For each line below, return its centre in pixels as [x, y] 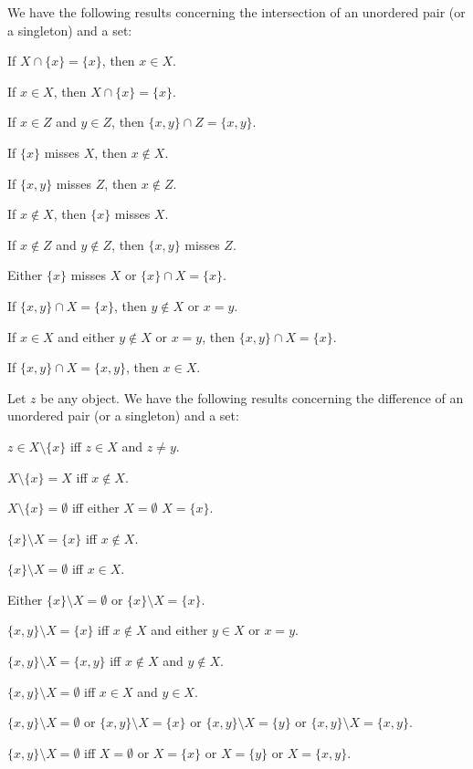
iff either [95, 508]
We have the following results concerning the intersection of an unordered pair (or [236, 12]
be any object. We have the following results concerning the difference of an [252, 397]
